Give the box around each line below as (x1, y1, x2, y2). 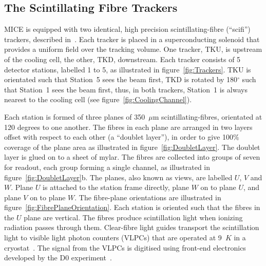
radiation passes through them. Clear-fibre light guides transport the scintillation (4, 222, 259, 233)
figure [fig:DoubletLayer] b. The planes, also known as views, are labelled (4, 172, 233, 182)
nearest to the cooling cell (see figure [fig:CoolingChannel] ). (4, 94, 192, 105)
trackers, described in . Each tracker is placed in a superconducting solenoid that (4, 33, 260, 44)
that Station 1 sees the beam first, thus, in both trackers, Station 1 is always (4, 84, 248, 94)
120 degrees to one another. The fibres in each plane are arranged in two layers (4, 121, 253, 132)
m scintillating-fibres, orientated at (153, 111, 262, 122)
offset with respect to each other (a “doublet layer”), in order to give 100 (4, 131, 233, 142)
